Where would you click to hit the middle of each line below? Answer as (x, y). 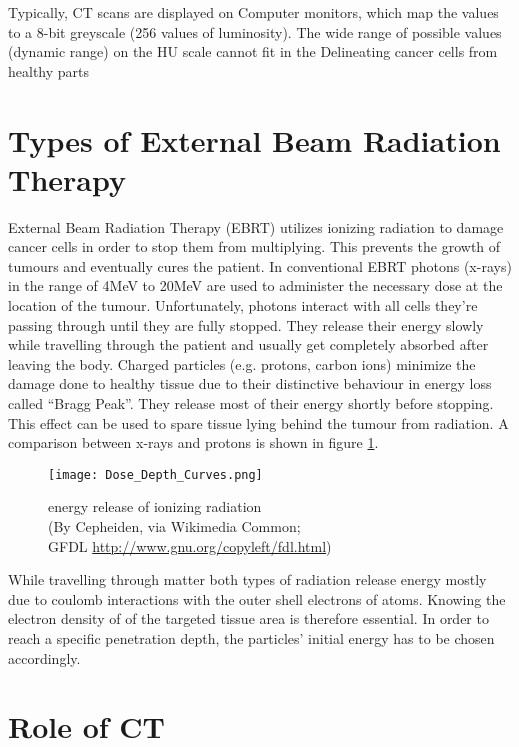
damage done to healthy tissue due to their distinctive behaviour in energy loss (250, 383)
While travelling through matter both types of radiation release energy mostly (247, 579)
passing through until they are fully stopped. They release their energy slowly (246, 324)
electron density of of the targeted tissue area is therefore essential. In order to (248, 618)
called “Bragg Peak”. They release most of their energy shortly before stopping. (251, 403)
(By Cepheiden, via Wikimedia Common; (174, 526)
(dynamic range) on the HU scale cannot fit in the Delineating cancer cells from (253, 51)
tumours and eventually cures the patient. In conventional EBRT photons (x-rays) (260, 265)
